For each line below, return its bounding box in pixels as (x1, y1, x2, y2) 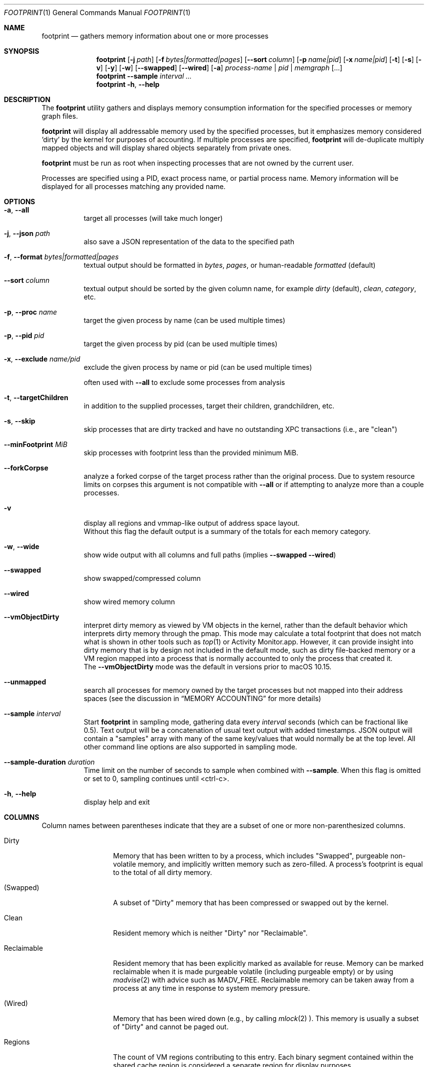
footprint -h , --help (96, 80, 160, 88)
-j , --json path (4, 229, 50, 237)
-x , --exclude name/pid (4, 355, 80, 363)
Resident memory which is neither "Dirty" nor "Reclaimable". (113, 929, 308, 937)
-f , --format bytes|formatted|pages (4, 253, 119, 261)
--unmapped (4, 678, 46, 686)
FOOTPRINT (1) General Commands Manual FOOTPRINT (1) (4, 8, 191, 17)
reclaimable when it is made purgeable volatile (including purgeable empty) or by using (113, 967, 393, 976)
